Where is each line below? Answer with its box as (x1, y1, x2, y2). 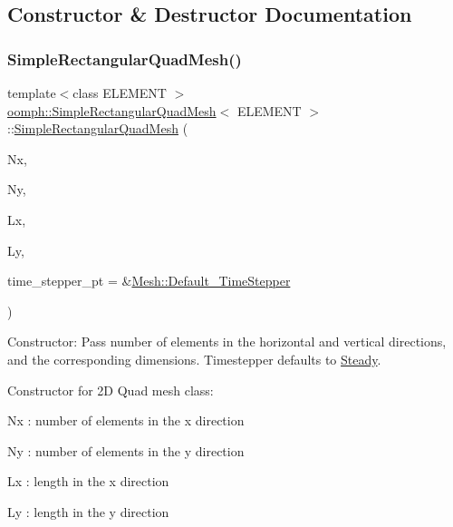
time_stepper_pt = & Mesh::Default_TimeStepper (7, 271, 291, 290)
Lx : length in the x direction (7, 472, 169, 491)
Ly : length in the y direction (7, 502, 169, 521)
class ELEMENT (72, 83, 167, 102)
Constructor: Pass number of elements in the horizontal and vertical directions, (7, 332, 447, 351)
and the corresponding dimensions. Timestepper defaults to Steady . (7, 349, 381, 368)
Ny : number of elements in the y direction (7, 441, 245, 460)
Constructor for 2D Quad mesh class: (7, 380, 214, 399)
